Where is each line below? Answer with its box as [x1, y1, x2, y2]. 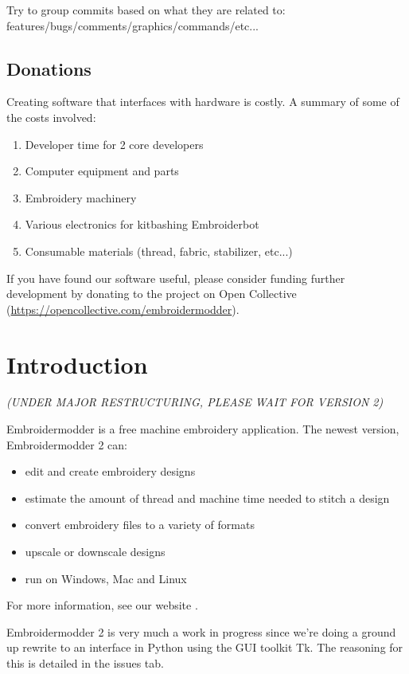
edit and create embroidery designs [25, 463, 196, 480]
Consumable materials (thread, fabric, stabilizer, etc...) [25, 242, 293, 259]
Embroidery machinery [25, 189, 137, 206]
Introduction [6, 347, 148, 380]
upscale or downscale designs [25, 543, 166, 560]
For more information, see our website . [6, 597, 198, 613]
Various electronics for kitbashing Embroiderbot [25, 216, 259, 233]
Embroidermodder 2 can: [6, 436, 127, 453]
